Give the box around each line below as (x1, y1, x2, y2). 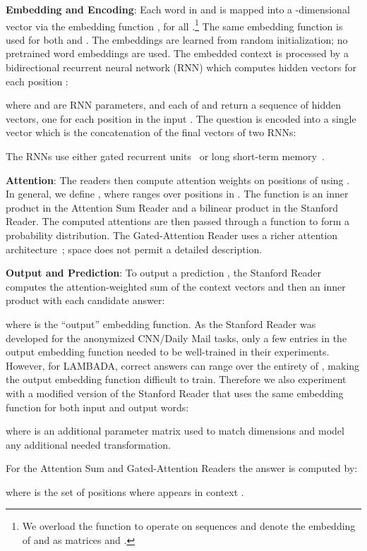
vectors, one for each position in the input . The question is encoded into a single (6, 111, 356, 126)
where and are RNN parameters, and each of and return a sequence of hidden (6, 97, 342, 112)
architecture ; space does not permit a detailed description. (6, 241, 263, 256)
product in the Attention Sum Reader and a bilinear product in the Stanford (6, 200, 339, 214)
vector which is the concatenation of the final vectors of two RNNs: (6, 125, 296, 140)
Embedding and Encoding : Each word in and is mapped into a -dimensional (6, 2, 350, 16)
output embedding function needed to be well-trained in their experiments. (6, 344, 330, 359)
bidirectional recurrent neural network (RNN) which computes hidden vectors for (6, 60, 356, 75)
